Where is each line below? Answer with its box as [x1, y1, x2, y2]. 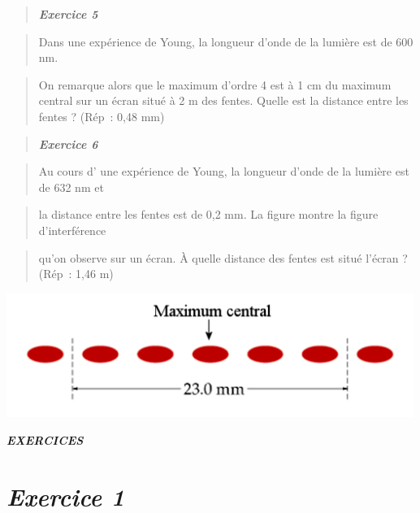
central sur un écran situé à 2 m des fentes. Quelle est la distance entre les [38, 92, 409, 109]
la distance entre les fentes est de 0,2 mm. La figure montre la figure [38, 206, 379, 223]
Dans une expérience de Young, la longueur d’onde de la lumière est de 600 [38, 33, 414, 50]
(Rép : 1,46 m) [38, 265, 114, 282]
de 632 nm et [38, 178, 104, 195]
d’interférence [38, 221, 106, 238]
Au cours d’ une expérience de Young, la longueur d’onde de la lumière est [38, 163, 409, 180]
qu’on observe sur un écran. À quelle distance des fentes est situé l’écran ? [38, 249, 408, 266]
